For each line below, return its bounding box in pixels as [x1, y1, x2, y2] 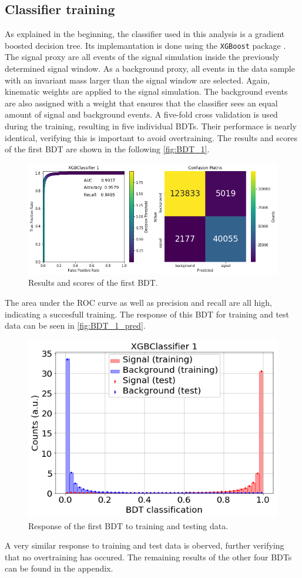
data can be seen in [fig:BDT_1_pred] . [5, 319, 146, 332]
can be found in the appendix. [5, 562, 113, 574]
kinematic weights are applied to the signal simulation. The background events [5, 85, 288, 98]
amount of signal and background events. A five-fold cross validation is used [5, 108, 278, 121]
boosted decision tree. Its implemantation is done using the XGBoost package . [5, 39, 286, 51]
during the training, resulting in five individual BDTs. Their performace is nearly [5, 120, 297, 132]
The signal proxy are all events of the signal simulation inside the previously [5, 51, 280, 63]
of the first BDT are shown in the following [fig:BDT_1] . [5, 143, 210, 155]
